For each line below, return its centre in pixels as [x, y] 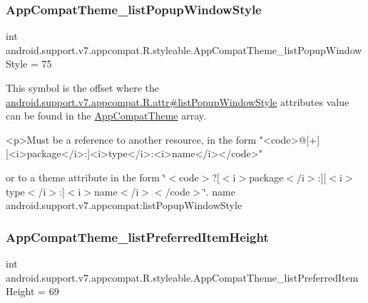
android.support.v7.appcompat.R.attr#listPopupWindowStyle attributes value [178, 101]
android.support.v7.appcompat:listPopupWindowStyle [124, 205]
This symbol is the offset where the [82, 87]
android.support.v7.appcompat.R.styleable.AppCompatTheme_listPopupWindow [184, 49]
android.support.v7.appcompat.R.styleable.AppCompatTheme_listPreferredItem [182, 277]
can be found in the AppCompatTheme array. [106, 116]
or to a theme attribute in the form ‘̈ [86, 177]
